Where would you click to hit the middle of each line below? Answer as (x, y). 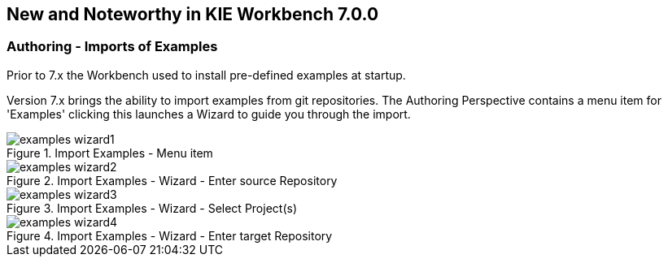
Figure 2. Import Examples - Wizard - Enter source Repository (172, 180)
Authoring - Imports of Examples (112, 47)
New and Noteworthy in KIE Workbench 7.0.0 (193, 14)
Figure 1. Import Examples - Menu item (110, 153)
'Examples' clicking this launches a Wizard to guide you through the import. (209, 114)
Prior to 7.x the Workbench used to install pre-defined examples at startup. (206, 75)
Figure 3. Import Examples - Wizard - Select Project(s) (152, 208)
